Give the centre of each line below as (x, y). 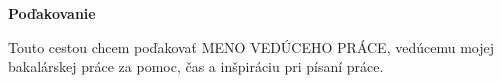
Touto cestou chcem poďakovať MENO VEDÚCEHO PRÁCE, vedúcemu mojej (251, 46)
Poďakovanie (52, 13)
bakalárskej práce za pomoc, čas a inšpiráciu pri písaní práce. (196, 66)
